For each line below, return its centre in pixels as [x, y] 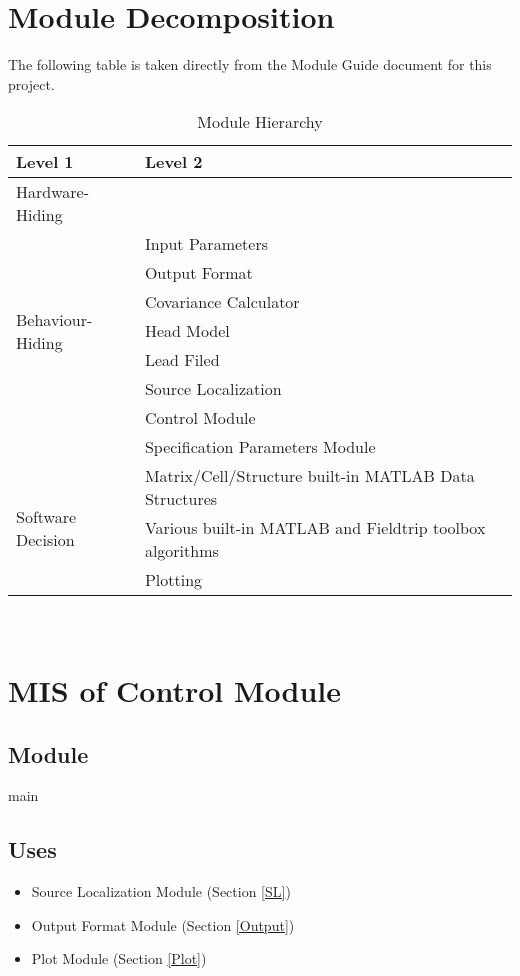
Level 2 [173, 162]
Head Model [187, 331]
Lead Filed [182, 360]
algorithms [181, 551]
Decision [45, 539]
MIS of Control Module [175, 690]
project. [31, 83]
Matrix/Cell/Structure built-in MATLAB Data [309, 476]
